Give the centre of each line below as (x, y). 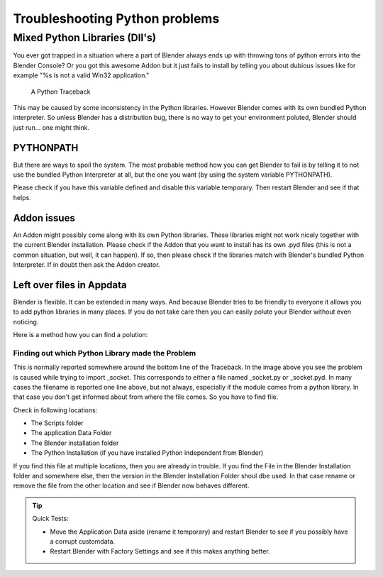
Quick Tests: (50, 519)
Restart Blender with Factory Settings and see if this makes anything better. (160, 551)
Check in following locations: (55, 410)
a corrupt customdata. (83, 541)
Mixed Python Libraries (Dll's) (85, 38)
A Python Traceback (61, 92)
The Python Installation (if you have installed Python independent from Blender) (147, 453)
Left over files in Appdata (70, 285)
